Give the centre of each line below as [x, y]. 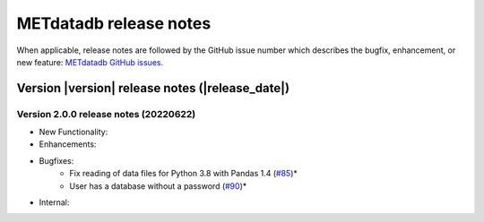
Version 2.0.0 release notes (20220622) [106, 114]
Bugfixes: [56, 160]
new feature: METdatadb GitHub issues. [90, 62]
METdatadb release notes [114, 23]
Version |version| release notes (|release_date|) [153, 88]
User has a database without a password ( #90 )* [158, 186]
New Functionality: [73, 132]
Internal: [54, 202]
